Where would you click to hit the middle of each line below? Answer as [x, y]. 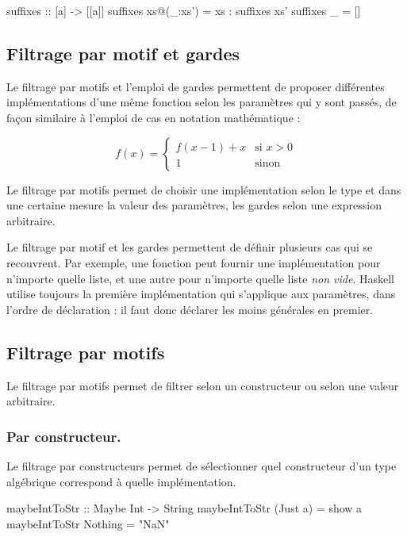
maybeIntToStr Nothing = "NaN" [88, 523]
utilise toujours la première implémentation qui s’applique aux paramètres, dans [201, 294]
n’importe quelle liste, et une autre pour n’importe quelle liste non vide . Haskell [200, 278]
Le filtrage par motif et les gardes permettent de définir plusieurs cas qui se [190, 247]
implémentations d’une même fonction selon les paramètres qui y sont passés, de [202, 102]
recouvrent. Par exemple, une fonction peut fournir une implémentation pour [194, 262]
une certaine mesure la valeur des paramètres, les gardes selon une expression [194, 205]
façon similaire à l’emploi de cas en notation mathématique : [154, 117]
